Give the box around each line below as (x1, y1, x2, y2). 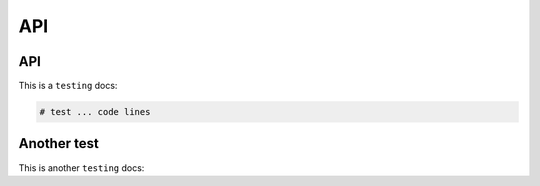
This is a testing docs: (18, 80, 118, 92)
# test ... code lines (39, 106, 151, 118)
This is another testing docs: (18, 161, 145, 174)
